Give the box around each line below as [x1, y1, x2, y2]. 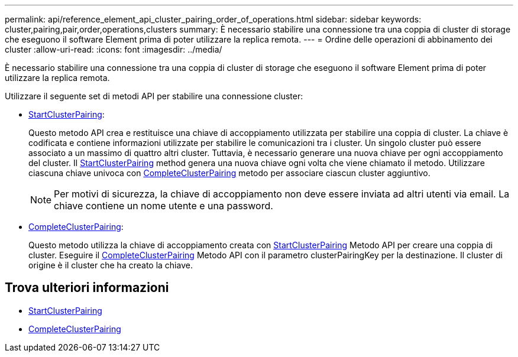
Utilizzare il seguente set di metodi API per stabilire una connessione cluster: [5, 91, 303, 101]
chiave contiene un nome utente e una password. [54, 200, 273, 212]
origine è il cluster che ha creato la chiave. [28, 260, 193, 270]
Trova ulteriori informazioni [5, 280, 169, 296]
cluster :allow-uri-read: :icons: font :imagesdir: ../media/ [5, 44, 222, 54]
